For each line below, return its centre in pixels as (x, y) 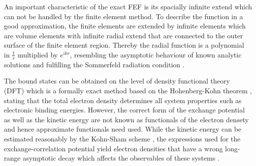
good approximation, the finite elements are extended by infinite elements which (125, 26)
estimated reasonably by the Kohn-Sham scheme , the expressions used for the (122, 138)
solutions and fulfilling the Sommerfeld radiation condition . (94, 64)
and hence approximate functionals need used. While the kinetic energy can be (123, 129)
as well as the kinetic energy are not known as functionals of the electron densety (127, 119)
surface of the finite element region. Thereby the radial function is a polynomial (124, 45)
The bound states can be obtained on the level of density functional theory (117, 81)
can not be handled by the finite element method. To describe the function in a (124, 16)
